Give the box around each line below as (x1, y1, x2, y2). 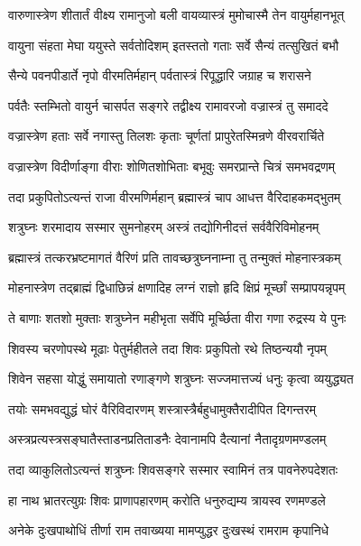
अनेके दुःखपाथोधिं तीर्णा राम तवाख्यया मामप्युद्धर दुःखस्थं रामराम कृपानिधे (8, 521, 329, 540)
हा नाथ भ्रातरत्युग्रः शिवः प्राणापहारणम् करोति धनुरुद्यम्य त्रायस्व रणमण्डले (8, 490, 326, 509)
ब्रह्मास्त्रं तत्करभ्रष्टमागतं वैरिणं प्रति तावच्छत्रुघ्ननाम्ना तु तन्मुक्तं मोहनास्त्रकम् (8, 247, 341, 266)
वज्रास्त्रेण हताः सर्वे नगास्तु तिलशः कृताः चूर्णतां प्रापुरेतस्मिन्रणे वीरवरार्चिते (8, 126, 325, 145)
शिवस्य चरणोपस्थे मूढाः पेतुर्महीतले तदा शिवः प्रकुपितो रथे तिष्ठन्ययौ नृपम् (8, 338, 327, 357)
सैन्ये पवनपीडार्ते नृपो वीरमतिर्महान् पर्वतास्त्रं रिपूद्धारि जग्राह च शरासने (8, 66, 311, 85)
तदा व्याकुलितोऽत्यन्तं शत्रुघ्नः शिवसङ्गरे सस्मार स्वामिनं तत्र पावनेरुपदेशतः (8, 459, 338, 478)
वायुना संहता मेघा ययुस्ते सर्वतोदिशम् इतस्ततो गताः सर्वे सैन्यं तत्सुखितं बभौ (8, 35, 339, 54)
